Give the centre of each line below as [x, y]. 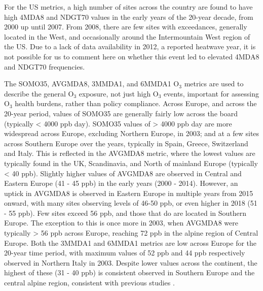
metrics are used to [214, 84]
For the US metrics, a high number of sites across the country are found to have [128, 7]
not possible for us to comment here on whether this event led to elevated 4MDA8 [132, 56]
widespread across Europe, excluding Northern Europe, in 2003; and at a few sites [132, 133]
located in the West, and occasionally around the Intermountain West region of [127, 36]
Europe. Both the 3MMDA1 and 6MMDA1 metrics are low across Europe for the [130, 243]
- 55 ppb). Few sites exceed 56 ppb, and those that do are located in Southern [125, 213]
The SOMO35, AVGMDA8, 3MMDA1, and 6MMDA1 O [92, 84]
